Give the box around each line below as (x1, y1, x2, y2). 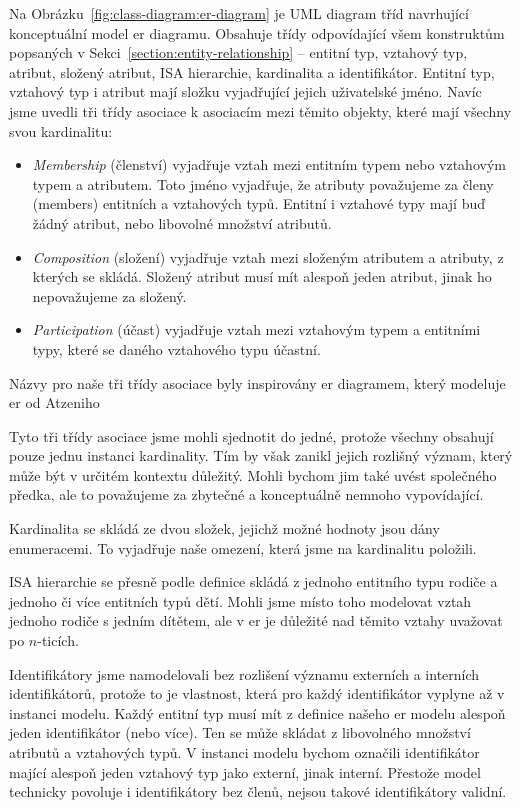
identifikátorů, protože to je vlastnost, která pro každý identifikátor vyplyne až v (9, 683, 505, 704)
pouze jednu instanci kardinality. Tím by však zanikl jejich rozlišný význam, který (9, 445, 513, 466)
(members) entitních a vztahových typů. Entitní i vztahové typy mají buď (32, 193, 486, 214)
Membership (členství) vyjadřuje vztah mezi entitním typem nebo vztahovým (32, 154, 506, 175)
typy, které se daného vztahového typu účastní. (32, 338, 321, 359)
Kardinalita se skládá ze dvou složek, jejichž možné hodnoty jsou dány (9, 518, 440, 539)
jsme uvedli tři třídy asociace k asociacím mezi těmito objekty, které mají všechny (9, 100, 512, 121)
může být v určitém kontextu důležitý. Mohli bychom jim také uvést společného (9, 464, 497, 485)
